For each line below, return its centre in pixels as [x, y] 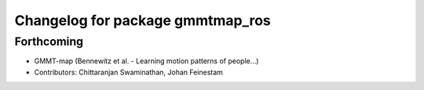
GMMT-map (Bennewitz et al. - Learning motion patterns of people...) [146, 61]
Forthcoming [49, 41]
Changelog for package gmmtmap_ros [143, 20]
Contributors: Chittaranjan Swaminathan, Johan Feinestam [129, 72]
